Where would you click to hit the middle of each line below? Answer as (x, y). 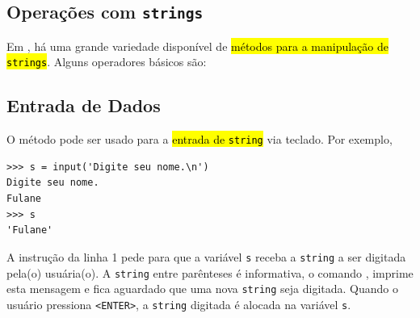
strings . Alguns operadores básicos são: (107, 62)
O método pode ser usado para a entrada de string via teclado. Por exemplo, (199, 139)
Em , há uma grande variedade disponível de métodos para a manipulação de (197, 46)
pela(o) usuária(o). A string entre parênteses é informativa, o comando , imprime (210, 272)
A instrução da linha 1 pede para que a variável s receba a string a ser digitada (206, 256)
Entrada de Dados (84, 105)
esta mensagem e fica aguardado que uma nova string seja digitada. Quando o (202, 289)
